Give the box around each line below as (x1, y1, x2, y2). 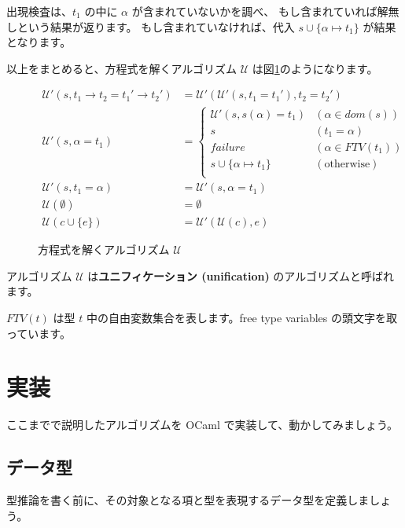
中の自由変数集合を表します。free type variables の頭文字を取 (86, 309, 397, 325)
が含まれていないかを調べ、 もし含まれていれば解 (131, 3, 388, 19)
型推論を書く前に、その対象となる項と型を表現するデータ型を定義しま (6, 492, 370, 508)
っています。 (6, 324, 71, 341)
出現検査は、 (6, 3, 72, 19)
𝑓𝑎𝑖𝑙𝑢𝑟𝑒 (210, 141, 245, 153)
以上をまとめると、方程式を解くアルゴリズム (6, 60, 237, 76)
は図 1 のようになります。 (252, 60, 378, 76)
